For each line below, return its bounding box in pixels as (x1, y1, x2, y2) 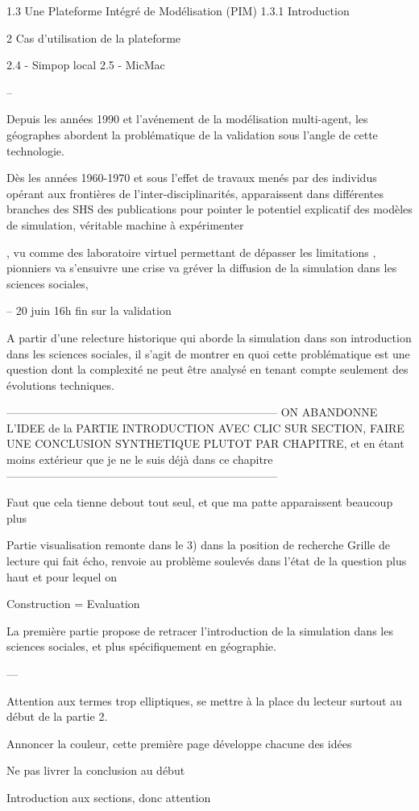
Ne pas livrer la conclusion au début (6, 762, 185, 779)
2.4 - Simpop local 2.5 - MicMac (6, 56, 165, 73)
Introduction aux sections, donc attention (6, 788, 211, 805)
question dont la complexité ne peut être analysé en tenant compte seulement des (6, 361, 409, 378)
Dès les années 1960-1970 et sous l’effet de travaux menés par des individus (6, 169, 377, 186)
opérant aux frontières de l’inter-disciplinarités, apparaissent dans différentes (6, 184, 384, 201)
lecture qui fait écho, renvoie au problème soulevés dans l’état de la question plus (6, 552, 407, 569)
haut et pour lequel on (6, 568, 117, 585)
